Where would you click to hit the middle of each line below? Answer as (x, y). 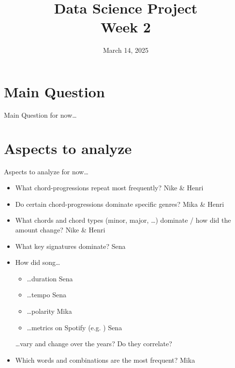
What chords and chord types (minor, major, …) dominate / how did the (123, 220)
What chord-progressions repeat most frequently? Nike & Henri (109, 188)
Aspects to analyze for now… (46, 171)
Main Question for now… (40, 115)
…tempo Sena (46, 295)
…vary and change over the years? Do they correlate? (94, 344)
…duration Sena (50, 278)
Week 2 (126, 27)
